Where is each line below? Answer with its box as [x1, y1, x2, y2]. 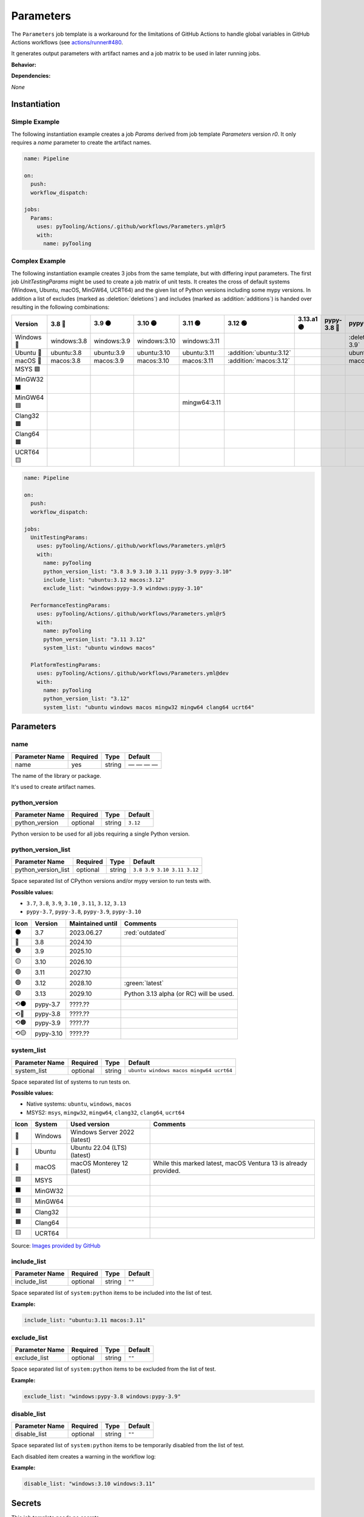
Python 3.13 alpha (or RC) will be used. [124, 990, 235, 998]
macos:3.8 [50, 356, 81, 365]
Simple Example [11, 118, 60, 126]
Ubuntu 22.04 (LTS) [70, 1144, 127, 1152]
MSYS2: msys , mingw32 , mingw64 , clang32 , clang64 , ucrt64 [26, 1109, 185, 1116]
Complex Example [11, 257, 66, 265]
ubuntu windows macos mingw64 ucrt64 [128, 1067, 233, 1073]
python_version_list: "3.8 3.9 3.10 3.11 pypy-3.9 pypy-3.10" [43, 568, 232, 575]
